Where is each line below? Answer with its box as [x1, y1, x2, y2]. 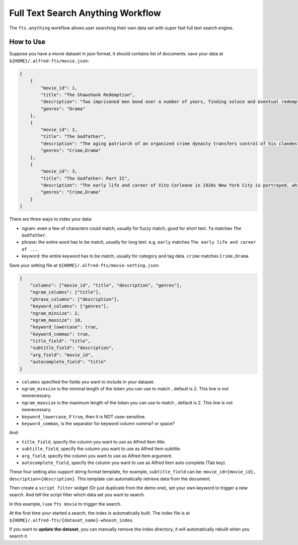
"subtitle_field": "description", [30, 345, 114, 351]
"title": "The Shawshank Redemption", [40, 92, 135, 97]
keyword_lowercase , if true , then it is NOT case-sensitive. [21, 413, 146, 420]
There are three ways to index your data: [9, 216, 92, 222]
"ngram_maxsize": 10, [30, 317, 83, 323]
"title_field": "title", [30, 338, 91, 344]
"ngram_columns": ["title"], [30, 289, 101, 295]
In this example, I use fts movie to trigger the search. [9, 501, 122, 507]
